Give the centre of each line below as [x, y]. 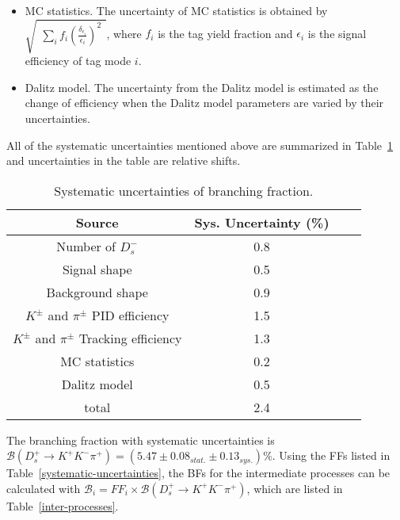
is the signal [337, 33]
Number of [86, 246]
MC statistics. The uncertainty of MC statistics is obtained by [176, 10]
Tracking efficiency [130, 338]
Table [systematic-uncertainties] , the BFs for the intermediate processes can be [198, 473]
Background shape [97, 292]
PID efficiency [130, 315]
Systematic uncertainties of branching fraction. [184, 190]
